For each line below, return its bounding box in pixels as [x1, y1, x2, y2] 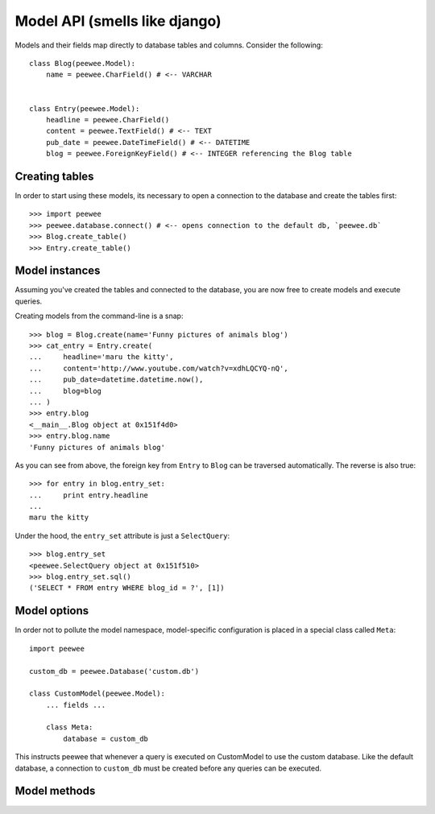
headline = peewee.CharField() [45, 115, 170, 124]
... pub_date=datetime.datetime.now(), [29, 375, 204, 384]
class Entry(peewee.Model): [29, 104, 140, 113]
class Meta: [45, 723, 93, 732]
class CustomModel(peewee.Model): [29, 689, 165, 698]
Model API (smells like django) [14, 12, 222, 30]
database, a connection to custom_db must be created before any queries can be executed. [14, 763, 322, 773]
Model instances [14, 264, 101, 278]
